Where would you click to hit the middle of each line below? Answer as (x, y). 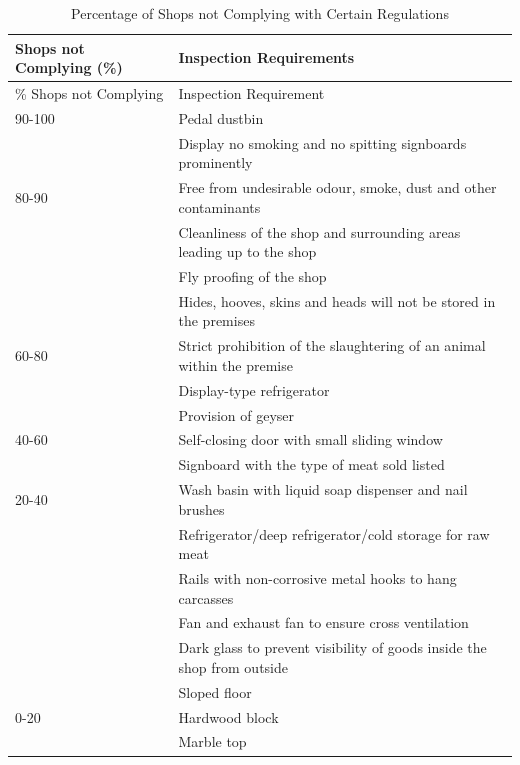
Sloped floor (215, 691)
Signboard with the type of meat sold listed (311, 464)
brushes (201, 508)
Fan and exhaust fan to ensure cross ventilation (323, 622)
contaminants (219, 206)
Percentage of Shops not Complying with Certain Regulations (260, 13)
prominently (215, 162)
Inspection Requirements (266, 57)
